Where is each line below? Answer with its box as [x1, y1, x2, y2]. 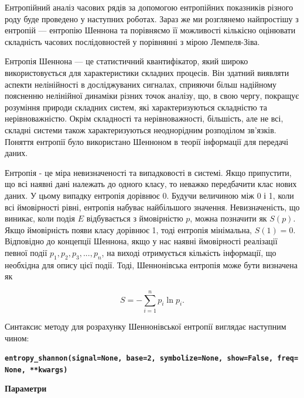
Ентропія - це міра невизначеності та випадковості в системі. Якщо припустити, [5, 166, 292, 178]
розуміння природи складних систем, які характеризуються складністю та [5, 101, 267, 113]
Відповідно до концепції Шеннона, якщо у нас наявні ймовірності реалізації [5, 235, 278, 247]
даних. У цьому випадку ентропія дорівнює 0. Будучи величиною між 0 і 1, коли [5, 189, 294, 201]
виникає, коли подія [5, 212, 76, 224]
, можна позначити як [190, 212, 267, 224]
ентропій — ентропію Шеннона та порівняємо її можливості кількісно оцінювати [5, 24, 296, 36]
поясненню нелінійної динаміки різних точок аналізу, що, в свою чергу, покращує [5, 89, 299, 102]
